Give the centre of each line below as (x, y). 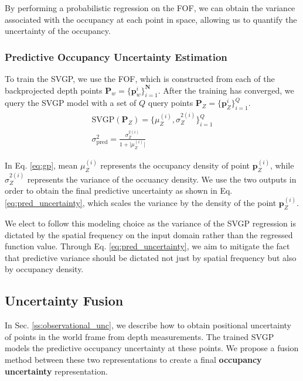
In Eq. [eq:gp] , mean (41, 165)
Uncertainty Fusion (64, 301)
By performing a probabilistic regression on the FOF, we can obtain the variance (150, 8)
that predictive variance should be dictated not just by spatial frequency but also (151, 257)
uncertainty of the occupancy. (58, 31)
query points (171, 103)
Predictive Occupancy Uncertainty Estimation (116, 56)
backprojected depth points (54, 90)
